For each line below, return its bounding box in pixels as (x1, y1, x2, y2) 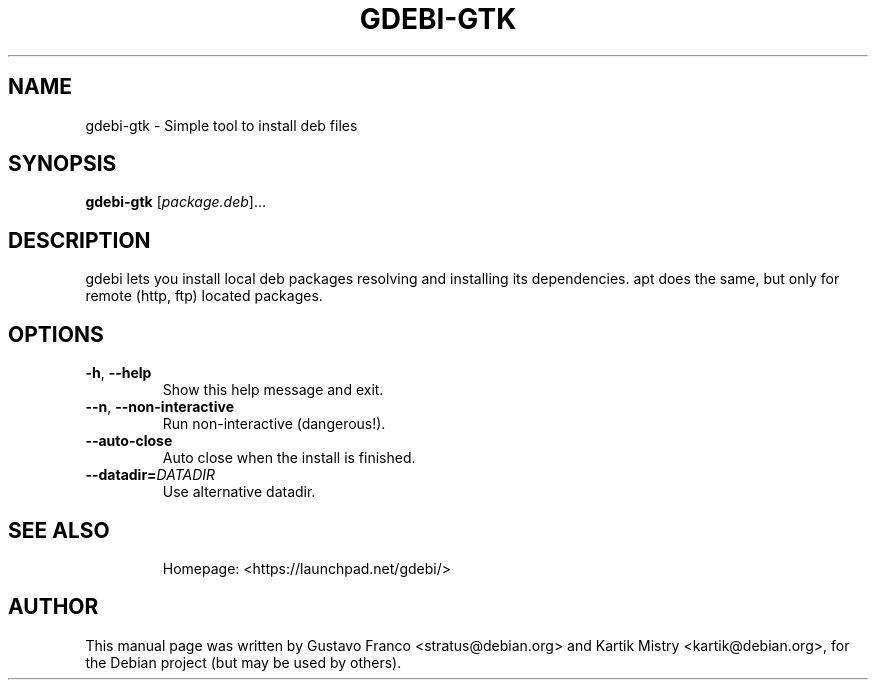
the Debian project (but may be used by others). (85, 653, 402, 671)
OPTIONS (8, 321, 104, 347)
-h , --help (85, 364, 152, 382)
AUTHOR (8, 594, 99, 620)
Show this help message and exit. (162, 381, 384, 399)
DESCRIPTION (8, 227, 151, 253)
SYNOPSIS (8, 151, 117, 177)
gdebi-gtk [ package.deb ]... (85, 193, 267, 211)
